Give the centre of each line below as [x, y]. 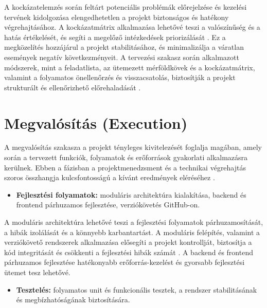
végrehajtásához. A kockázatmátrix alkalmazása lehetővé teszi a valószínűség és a [132, 27]
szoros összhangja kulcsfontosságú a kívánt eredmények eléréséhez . [110, 177]
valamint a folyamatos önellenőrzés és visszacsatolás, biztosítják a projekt [120, 77]
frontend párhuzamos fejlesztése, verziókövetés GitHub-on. [108, 205]
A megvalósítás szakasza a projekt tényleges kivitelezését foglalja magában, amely [133, 147]
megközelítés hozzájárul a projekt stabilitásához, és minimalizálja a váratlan [124, 47]
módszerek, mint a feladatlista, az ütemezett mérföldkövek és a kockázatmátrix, [130, 67]
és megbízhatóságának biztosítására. [73, 300]
